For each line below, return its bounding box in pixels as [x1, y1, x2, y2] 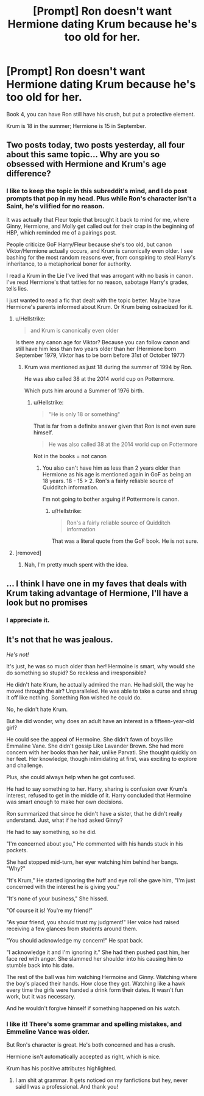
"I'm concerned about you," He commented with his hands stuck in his [6, 840, 183, 847]
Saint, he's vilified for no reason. [6, 202, 105, 211]
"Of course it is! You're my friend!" [6, 907, 93, 914]
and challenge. [6, 762, 44, 769]
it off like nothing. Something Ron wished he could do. [6, 693, 142, 701]
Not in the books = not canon [33, 452, 107, 459]
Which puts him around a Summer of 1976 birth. [24, 387, 144, 394]
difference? [6, 169, 52, 179]
